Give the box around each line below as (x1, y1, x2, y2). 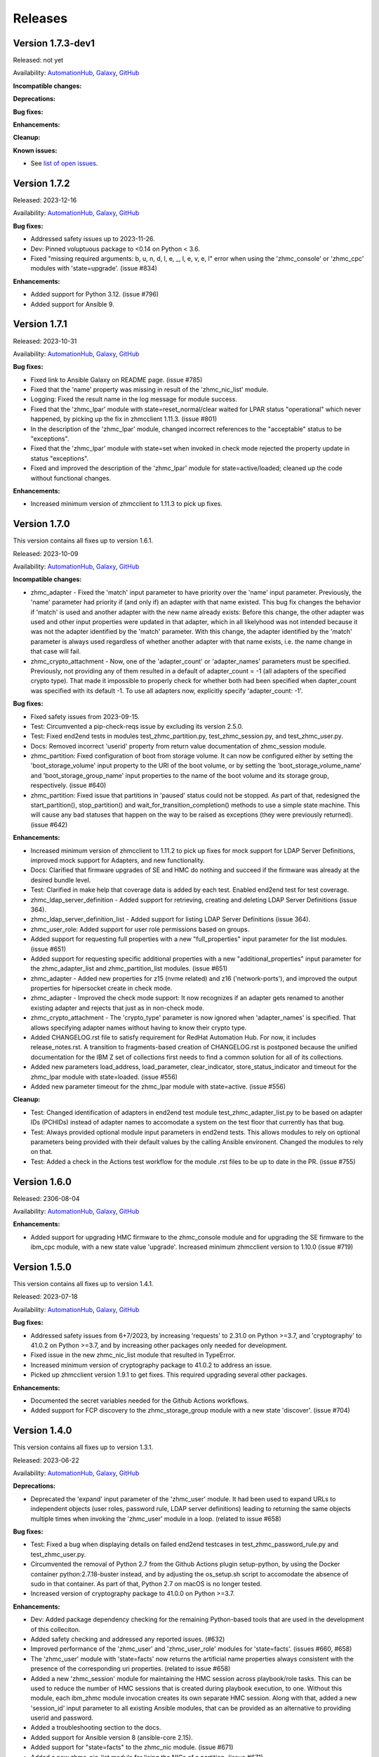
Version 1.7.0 (13, 518, 70, 530)
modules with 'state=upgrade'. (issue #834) (30, 264, 158, 273)
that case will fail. (30, 647, 81, 656)
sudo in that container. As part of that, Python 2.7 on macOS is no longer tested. (30, 1579, 262, 1588)
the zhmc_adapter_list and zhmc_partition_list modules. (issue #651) (30, 964, 228, 973)
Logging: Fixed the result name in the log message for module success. (30, 395, 238, 403)
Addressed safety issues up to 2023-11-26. (30, 235, 155, 243)
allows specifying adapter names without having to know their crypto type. (30, 1023, 247, 1032)
